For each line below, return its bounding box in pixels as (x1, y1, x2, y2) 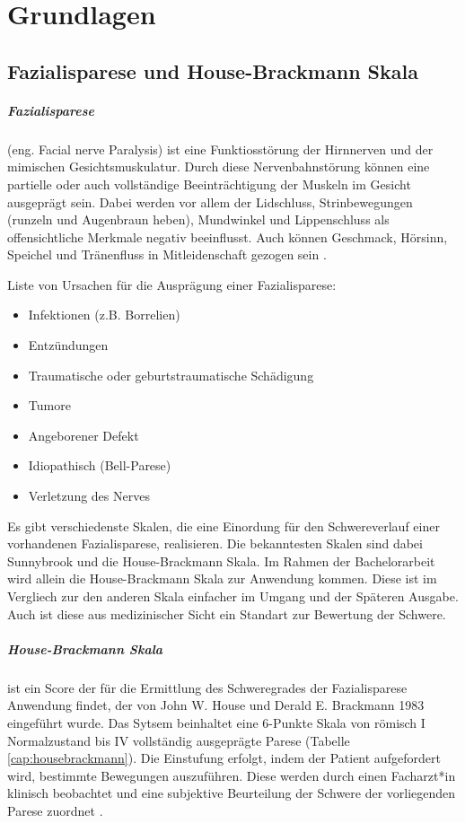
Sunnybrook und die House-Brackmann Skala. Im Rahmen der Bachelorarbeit (7, 551, 435, 570)
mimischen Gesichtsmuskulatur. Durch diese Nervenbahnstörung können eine (7, 157, 430, 176)
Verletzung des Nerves (28, 486, 150, 505)
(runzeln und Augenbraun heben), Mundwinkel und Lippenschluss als (7, 210, 390, 229)
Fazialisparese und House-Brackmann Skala (7, 57, 418, 84)
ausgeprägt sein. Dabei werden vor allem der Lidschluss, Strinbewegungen (7, 192, 413, 211)
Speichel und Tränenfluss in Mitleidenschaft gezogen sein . (7, 245, 327, 264)
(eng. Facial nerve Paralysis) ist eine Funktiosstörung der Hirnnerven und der (7, 139, 434, 158)
